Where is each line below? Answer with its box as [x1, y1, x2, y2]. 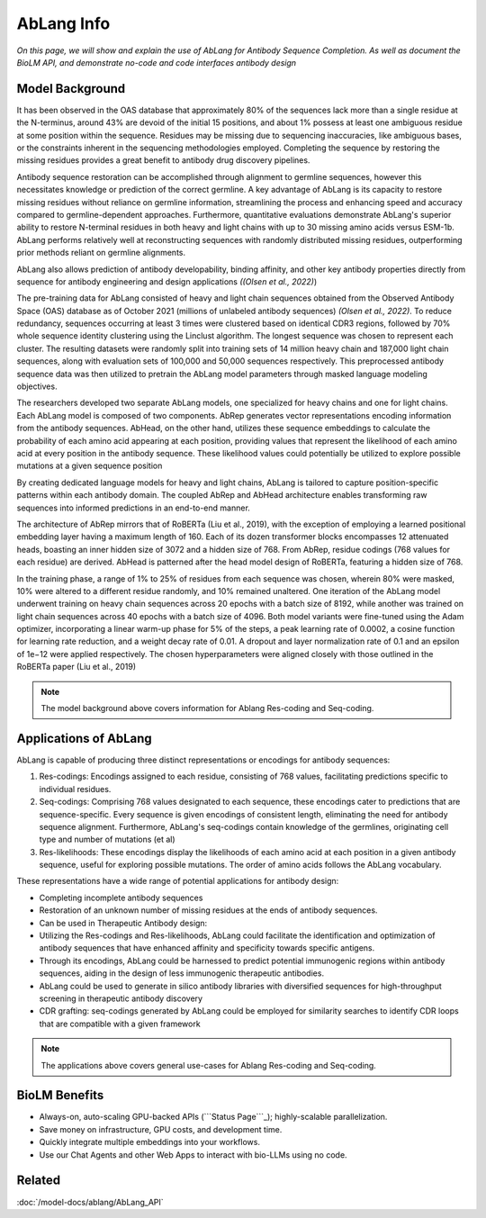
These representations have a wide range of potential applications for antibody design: [16, 876, 339, 887]
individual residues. [39, 783, 112, 794]
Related [16, 1173, 61, 1188]
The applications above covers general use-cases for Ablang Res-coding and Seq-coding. [40, 1060, 377, 1070]
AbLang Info [16, 14, 111, 33]
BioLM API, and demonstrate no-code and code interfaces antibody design [16, 57, 297, 68]
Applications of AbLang [16, 730, 152, 746]
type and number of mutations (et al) [39, 834, 175, 845]
